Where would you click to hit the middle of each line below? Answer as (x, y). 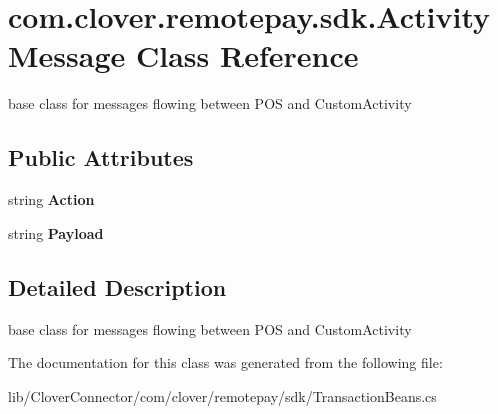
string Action (51, 199)
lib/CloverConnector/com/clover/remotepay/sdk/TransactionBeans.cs (222, 395)
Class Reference (247, 55)
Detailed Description (117, 286)
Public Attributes (101, 157)
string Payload (56, 232)
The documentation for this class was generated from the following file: (225, 362)
